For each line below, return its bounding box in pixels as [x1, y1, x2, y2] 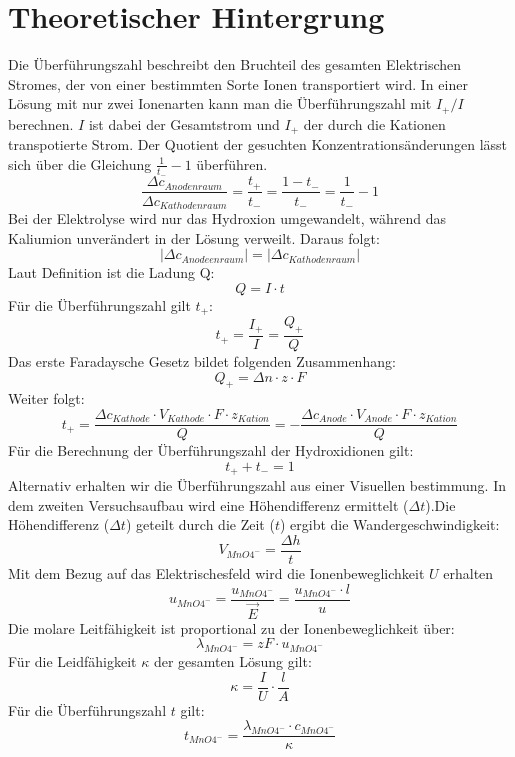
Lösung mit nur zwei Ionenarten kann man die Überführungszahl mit [8, 93, 432, 114]
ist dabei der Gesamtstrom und [88, 113, 280, 134]
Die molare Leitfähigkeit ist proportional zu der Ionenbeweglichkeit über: [8, 617, 455, 638]
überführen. [196, 153, 268, 174]
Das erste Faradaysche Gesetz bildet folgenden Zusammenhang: [8, 351, 396, 372]
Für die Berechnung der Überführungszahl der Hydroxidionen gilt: [8, 440, 414, 461]
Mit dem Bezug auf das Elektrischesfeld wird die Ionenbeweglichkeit [8, 562, 425, 583]
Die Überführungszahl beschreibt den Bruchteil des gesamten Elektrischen [8, 54, 462, 75]
